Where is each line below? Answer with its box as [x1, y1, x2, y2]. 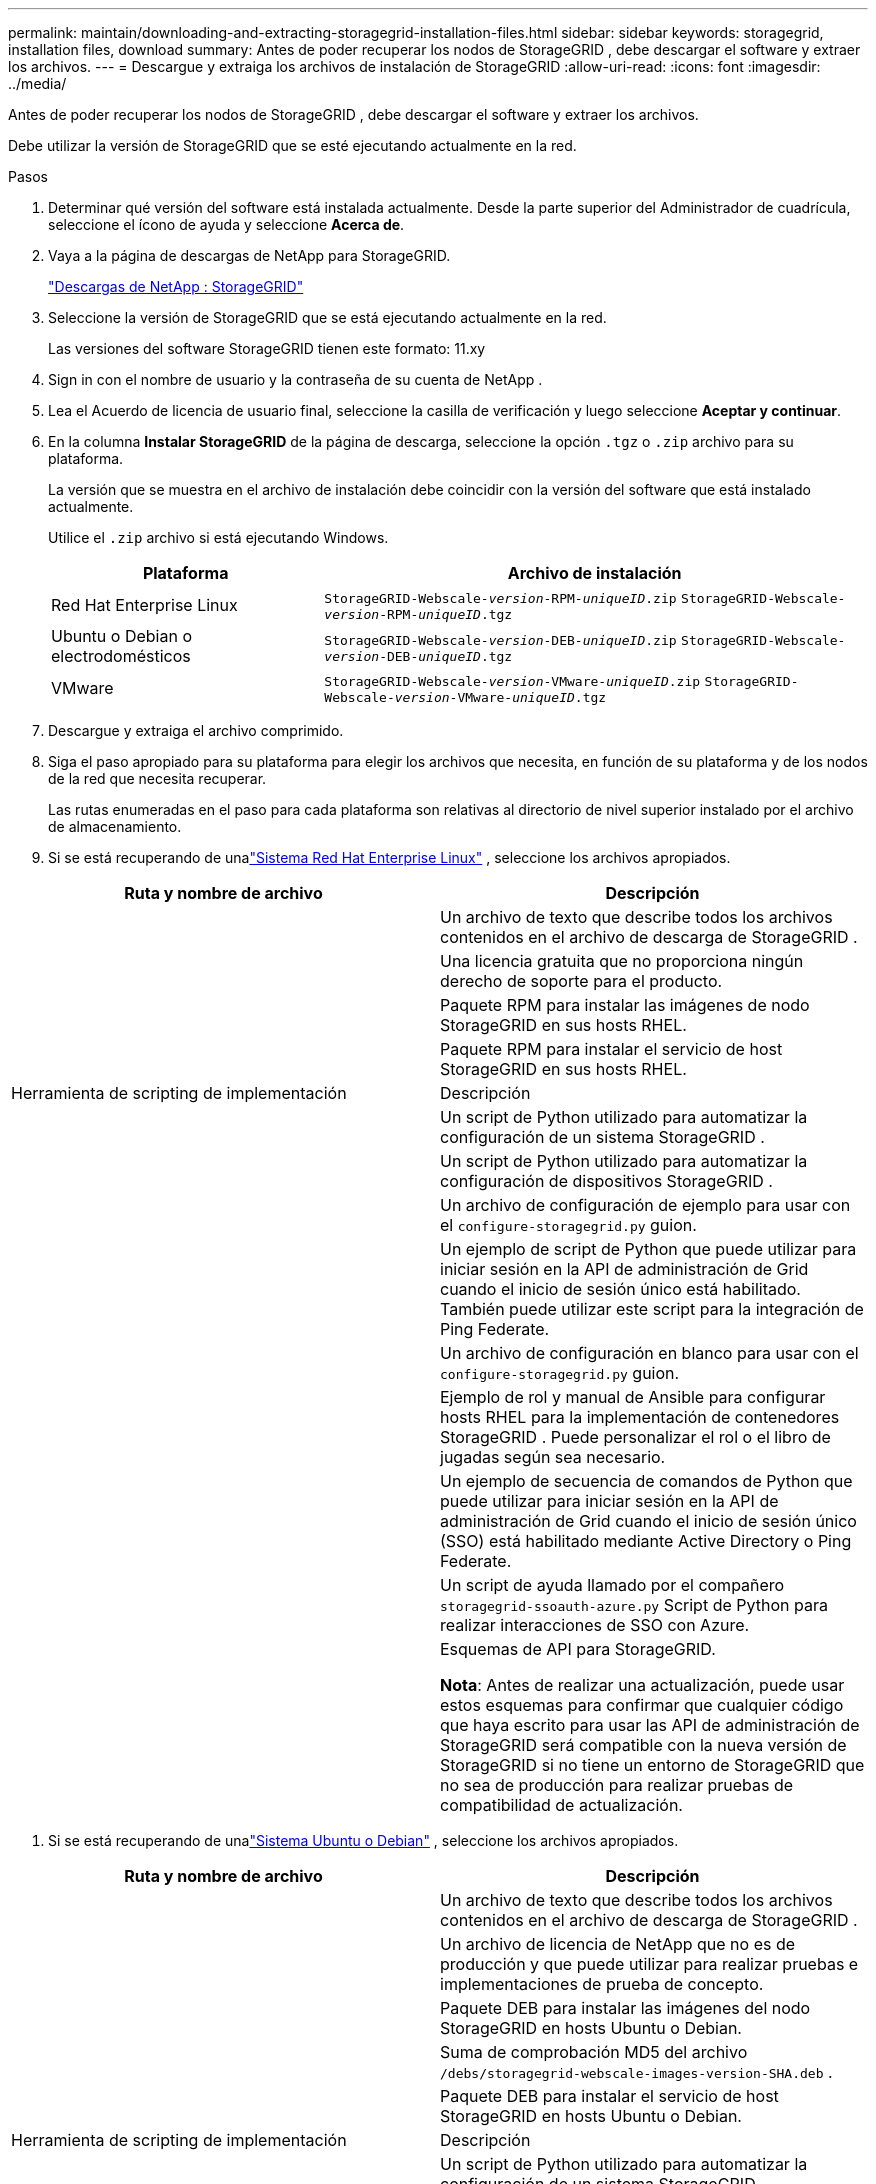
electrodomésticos [51, 646, 191, 666]
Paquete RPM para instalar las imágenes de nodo [440, 995, 810, 1015]
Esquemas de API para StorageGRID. [440, 1639, 716, 1659]
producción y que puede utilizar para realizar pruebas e [440, 1954, 859, 1974]
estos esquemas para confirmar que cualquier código [440, 1695, 844, 1715]
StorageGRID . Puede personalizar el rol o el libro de [440, 1427, 831, 1447]
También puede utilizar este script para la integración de [440, 1299, 864, 1319]
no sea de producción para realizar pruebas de [440, 1775, 794, 1795]
